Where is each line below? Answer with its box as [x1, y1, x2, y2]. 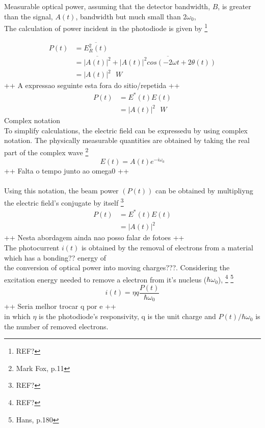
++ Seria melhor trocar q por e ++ [4, 301, 116, 311]
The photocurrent [4, 242, 60, 252]
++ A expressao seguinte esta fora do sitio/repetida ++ [4, 80, 180, 91]
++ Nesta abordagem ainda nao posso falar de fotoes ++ [4, 232, 184, 243]
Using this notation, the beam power [4, 185, 119, 196]
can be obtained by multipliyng [155, 185, 253, 196]
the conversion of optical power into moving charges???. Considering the [4, 262, 230, 273]
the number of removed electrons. [4, 321, 109, 331]
